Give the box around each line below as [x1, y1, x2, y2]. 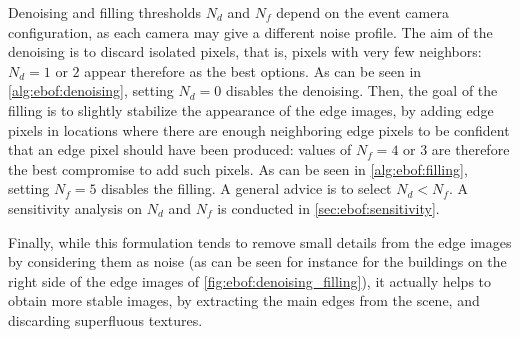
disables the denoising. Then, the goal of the [226, 80, 498, 101]
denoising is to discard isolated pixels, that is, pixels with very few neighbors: [8, 41, 482, 62]
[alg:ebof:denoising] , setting [8, 80, 174, 101]
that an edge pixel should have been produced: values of [8, 139, 352, 160]
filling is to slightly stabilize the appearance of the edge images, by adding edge [8, 99, 494, 120]
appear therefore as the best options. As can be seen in [84, 60, 422, 81]
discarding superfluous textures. [8, 309, 203, 330]
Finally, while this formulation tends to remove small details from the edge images [8, 231, 512, 252]
